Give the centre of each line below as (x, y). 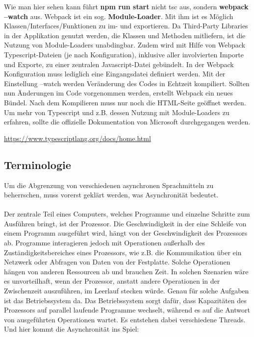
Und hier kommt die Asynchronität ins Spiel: (72, 329)
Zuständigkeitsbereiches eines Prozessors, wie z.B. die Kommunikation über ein (123, 252)
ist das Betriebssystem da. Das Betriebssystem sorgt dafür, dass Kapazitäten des (125, 300)
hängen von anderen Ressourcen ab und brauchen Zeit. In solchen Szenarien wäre (126, 271)
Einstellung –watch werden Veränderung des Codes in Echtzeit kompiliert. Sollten (127, 83)
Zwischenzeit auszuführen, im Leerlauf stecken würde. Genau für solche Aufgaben (127, 291)
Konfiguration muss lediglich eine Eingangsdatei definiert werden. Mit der (115, 74)
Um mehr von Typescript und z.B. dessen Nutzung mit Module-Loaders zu (117, 112)
